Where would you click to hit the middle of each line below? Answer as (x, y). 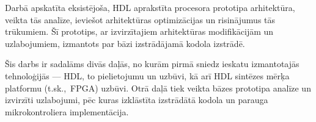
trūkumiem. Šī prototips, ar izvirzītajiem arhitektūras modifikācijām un (139, 31)
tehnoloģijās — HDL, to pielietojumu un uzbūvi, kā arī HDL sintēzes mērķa (147, 75)
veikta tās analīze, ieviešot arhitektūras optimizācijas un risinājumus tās (140, 19)
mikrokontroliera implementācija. (67, 111)
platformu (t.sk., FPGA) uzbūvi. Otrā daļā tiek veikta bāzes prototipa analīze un (158, 88)
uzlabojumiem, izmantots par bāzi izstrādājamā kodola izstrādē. (125, 43)
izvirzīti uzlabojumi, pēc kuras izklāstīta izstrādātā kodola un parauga (137, 100)
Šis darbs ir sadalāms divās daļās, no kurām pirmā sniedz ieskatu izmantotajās (152, 64)
